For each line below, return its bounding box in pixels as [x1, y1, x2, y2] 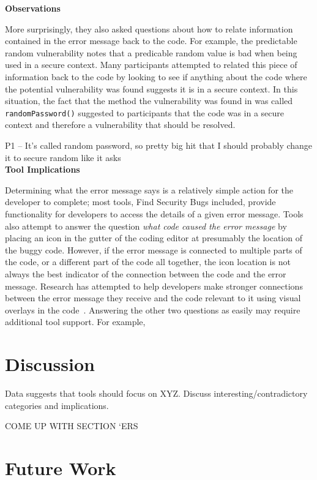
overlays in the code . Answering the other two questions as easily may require [5, 303, 300, 316]
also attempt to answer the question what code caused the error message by [5, 219, 287, 232]
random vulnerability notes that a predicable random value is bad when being [5, 46, 297, 59]
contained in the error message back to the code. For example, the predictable [5, 34, 297, 47]
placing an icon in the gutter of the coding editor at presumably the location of [5, 231, 302, 244]
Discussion [5, 351, 95, 377]
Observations [5, 2, 61, 14]
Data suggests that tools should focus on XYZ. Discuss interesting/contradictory [5, 387, 308, 400]
